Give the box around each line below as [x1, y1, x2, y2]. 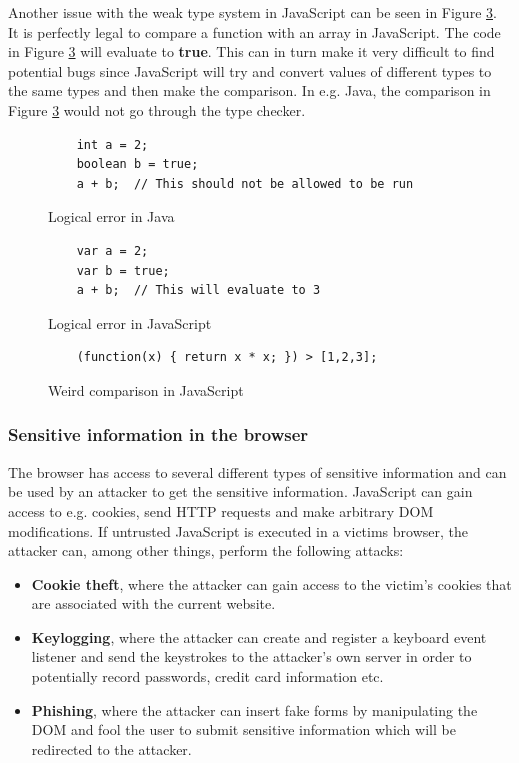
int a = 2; [76, 137, 149, 152]
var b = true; [76, 263, 170, 278]
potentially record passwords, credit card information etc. [31, 666, 384, 687]
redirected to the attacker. [31, 738, 192, 759]
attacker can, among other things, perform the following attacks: [8, 540, 404, 561]
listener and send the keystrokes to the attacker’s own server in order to [31, 646, 472, 667]
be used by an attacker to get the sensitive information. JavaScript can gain [8, 481, 473, 502]
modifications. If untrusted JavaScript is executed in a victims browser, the [8, 520, 469, 541]
